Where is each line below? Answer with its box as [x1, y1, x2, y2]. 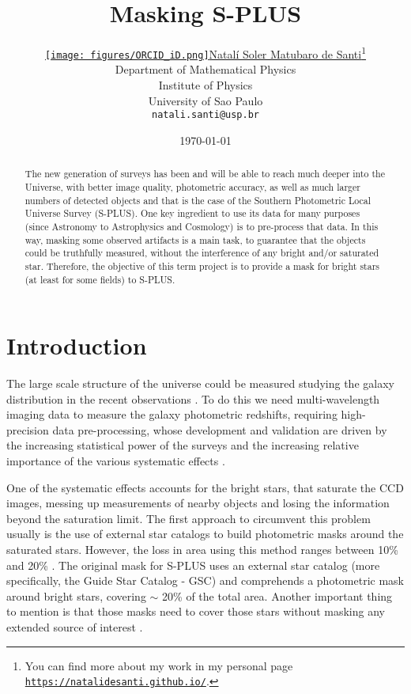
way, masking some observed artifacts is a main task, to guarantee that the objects [25, 233, 366, 246]
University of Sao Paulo [148, 92, 263, 108]
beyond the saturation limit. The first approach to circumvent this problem [6, 510, 371, 526]
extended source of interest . [6, 619, 143, 635]
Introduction [6, 329, 147, 362]
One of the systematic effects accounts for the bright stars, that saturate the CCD [6, 479, 404, 495]
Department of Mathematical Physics [115, 61, 296, 78]
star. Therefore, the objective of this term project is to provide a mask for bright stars [25, 259, 380, 272]
